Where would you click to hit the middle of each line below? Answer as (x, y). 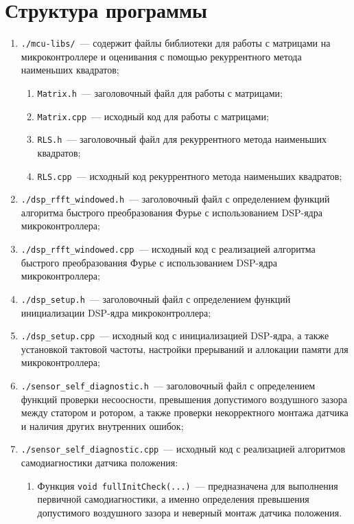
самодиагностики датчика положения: (99, 463)
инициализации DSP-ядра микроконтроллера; (116, 312)
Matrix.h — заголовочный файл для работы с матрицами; (160, 92)
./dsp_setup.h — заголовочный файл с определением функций (156, 298)
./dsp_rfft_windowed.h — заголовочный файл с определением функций (175, 199)
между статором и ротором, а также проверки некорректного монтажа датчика (185, 412)
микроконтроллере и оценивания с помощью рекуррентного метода (161, 56)
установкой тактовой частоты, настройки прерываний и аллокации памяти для (185, 349)
